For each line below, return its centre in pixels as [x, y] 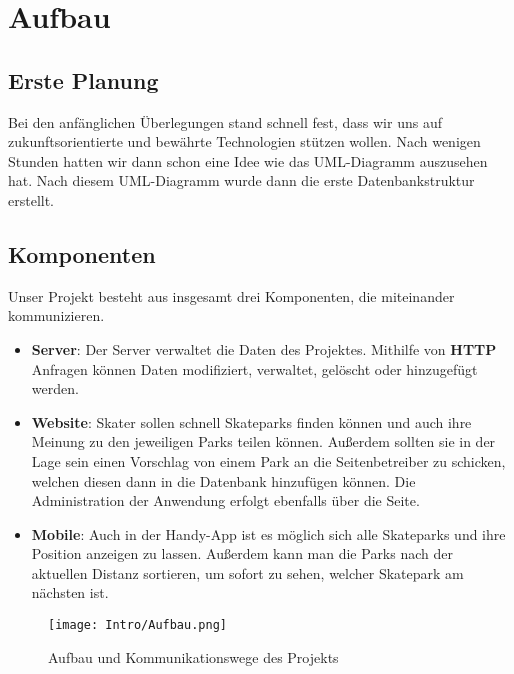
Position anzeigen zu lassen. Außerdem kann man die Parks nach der [242, 553]
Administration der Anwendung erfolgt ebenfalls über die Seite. [225, 500]
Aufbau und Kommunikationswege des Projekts [193, 656]
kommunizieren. [56, 315]
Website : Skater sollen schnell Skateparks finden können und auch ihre [251, 421]
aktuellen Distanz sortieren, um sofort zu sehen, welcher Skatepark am [247, 572]
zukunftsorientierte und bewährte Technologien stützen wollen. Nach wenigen [244, 141]
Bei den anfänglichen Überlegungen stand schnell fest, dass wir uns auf [225, 121]
